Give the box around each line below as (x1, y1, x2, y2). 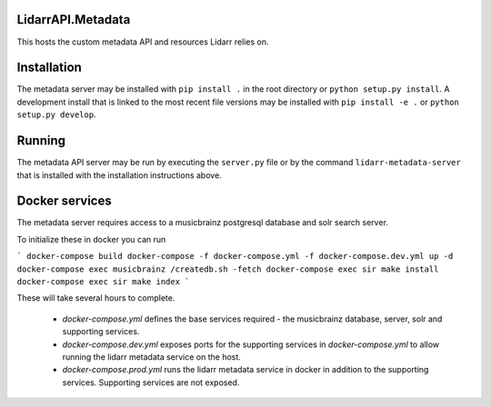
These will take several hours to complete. (16, 293, 175, 303)
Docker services (16, 194, 113, 209)
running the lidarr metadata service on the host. (62, 351, 241, 362)
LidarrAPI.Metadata (16, 12, 131, 27)
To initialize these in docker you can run (16, 233, 166, 244)
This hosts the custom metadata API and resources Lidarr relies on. (16, 36, 269, 47)
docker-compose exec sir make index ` (16, 276, 190, 286)
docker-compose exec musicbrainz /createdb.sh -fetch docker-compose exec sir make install (16, 263, 439, 274)
